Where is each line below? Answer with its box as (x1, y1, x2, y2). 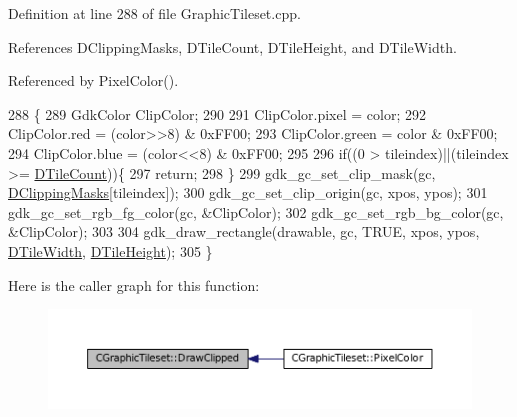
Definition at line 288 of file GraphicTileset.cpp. (8, 3, 301, 23)
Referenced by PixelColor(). (8, 70, 179, 91)
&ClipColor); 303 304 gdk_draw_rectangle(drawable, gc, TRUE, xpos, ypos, (8, 221, 480, 242)
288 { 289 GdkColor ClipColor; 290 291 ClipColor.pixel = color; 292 (8, 103, 426, 124)
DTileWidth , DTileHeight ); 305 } (8, 240, 213, 261)
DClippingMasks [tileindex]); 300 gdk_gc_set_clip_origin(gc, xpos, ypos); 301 (8, 182, 488, 203)
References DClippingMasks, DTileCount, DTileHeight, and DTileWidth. (8, 36, 457, 57)
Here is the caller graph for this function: (8, 274, 260, 295)
